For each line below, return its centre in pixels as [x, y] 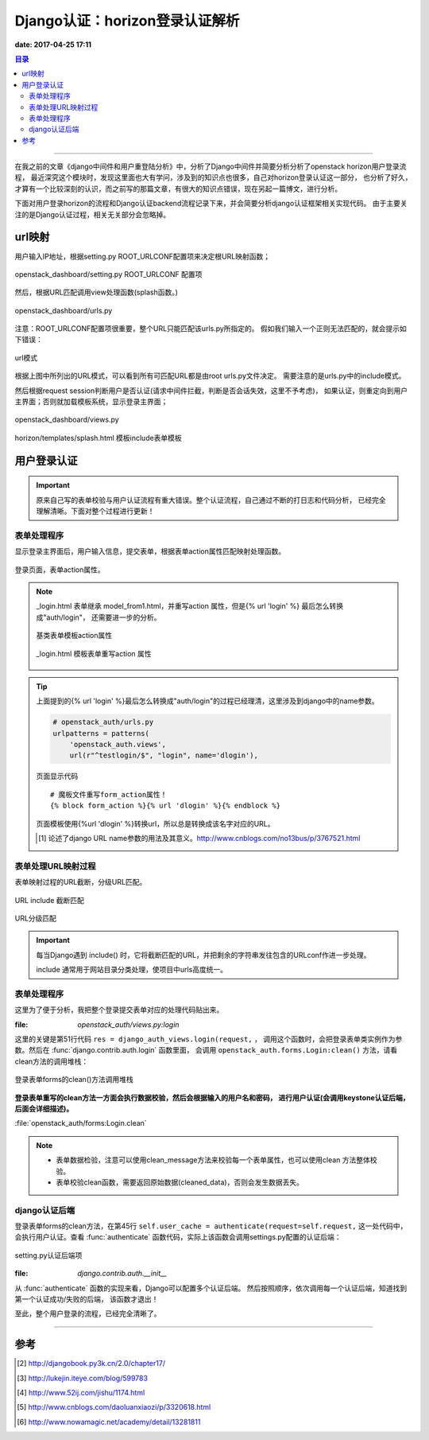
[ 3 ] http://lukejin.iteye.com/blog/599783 [83, 1378]
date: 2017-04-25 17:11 [53, 45]
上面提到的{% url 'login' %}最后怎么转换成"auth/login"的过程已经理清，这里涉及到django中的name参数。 [207, 701]
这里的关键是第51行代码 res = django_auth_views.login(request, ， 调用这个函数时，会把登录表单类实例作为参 [209, 1039]
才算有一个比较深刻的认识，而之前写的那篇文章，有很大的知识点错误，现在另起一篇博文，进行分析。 [178, 189]
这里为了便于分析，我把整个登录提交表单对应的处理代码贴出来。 [119, 1010]
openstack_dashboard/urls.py [64, 310]
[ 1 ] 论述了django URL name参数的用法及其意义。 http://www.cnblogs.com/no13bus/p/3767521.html [199, 838]
